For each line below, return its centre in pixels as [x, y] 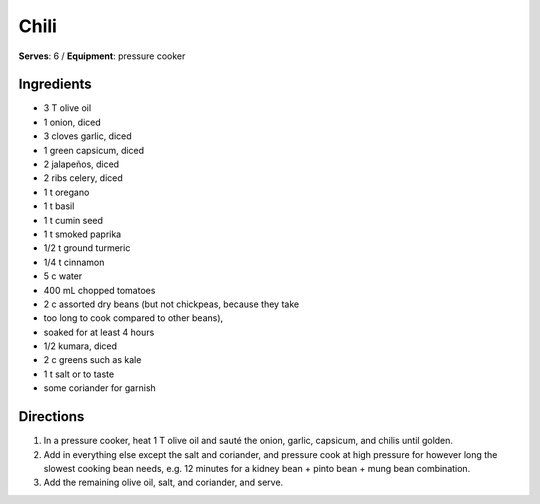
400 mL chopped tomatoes [99, 290]
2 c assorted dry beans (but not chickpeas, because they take [171, 304]
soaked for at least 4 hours [99, 332]
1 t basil [59, 206]
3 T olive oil [67, 108]
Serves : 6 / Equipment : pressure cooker [102, 56]
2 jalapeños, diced [81, 164]
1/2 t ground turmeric [87, 248]
